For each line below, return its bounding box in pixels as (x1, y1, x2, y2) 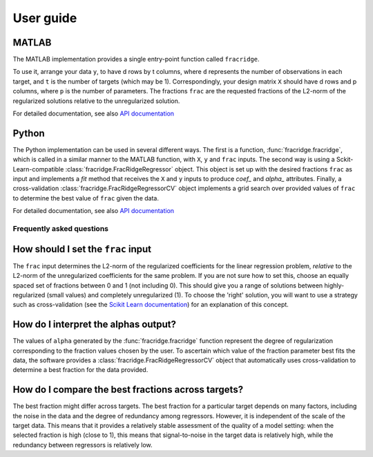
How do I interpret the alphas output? (12, 319, 176, 330)
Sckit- (336, 156, 354, 164)
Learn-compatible (12, 165, 64, 173)
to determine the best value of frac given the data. (12, 194, 159, 202)
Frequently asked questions (12, 224, 108, 234)
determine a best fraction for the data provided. (12, 366, 149, 374)
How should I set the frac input (12, 243, 152, 255)
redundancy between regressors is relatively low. (12, 440, 153, 449)
